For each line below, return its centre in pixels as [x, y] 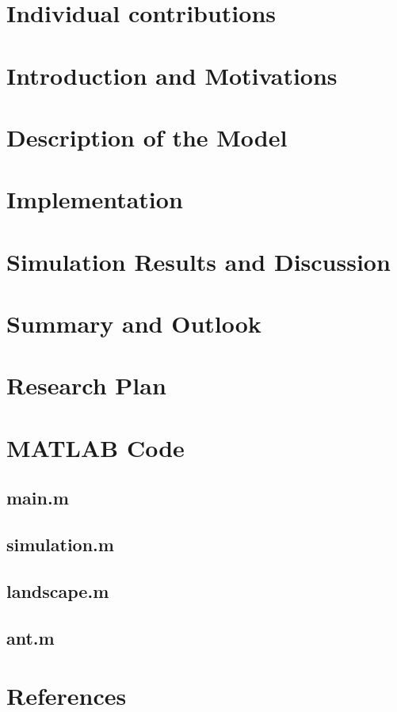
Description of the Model [147, 137]
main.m [38, 498]
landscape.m [58, 590]
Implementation [95, 199]
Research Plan [86, 385]
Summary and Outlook [134, 324]
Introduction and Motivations [172, 75]
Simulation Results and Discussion [198, 261]
